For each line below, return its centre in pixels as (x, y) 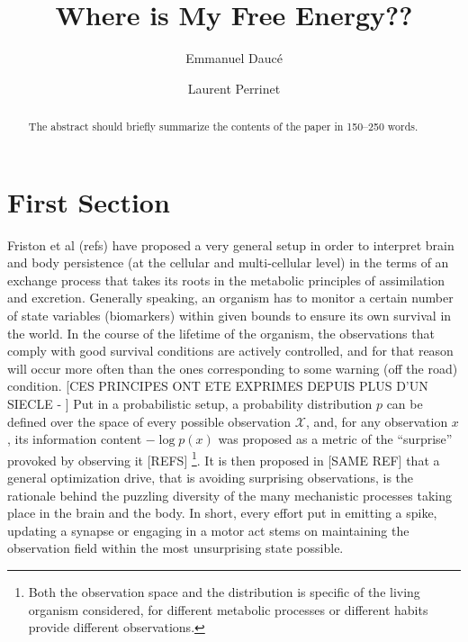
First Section (89, 201)
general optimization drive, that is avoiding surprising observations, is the (211, 478)
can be (405, 404)
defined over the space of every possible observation (149, 421)
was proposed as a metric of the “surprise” (335, 439)
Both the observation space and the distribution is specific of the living (224, 592)
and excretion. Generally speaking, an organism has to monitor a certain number (230, 298)
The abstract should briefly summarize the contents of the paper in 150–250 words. (223, 127)
